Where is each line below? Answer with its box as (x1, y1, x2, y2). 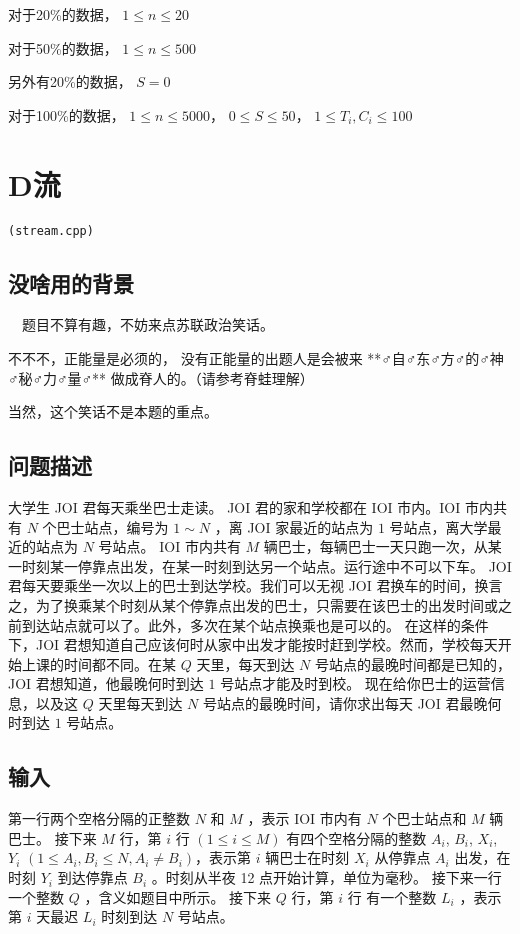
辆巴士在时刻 (265, 847, 350, 868)
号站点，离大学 (389, 516, 488, 537)
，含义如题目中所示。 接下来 (84, 886, 272, 907)
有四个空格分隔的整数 (286, 827, 427, 848)
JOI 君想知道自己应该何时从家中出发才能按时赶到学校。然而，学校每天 (35, 634, 498, 655)
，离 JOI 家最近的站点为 (214, 516, 374, 537)
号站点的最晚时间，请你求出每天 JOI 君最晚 (202, 692, 488, 713)
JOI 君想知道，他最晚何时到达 (8, 673, 204, 694)
